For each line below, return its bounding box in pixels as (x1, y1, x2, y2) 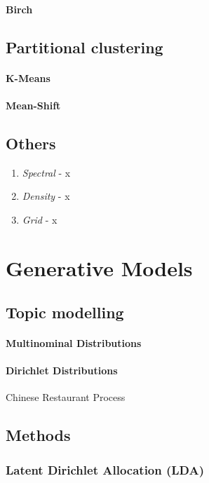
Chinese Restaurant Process (6, 390, 126, 404)
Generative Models (6, 253, 193, 282)
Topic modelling (6, 301, 124, 323)
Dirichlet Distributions (6, 363, 118, 378)
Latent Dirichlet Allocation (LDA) (6, 461, 205, 478)
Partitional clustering (6, 36, 163, 57)
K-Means (6, 70, 50, 85)
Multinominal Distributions (6, 336, 142, 351)
